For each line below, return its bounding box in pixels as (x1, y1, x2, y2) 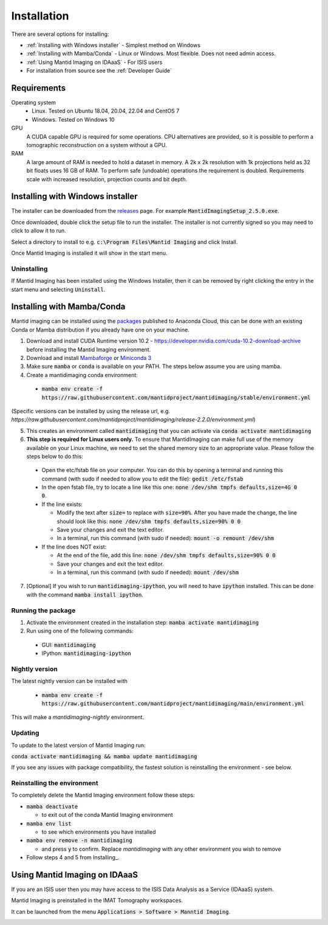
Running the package (11, 606, 76, 614)
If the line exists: (41, 501, 83, 508)
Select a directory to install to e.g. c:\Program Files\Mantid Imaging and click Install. (11, 238, 238, 246)
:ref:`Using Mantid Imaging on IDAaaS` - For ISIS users (26, 58, 163, 66)
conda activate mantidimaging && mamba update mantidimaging (11, 753, 197, 760)
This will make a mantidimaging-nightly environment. (11, 713, 145, 721)
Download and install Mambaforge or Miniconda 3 (26, 355, 152, 361)
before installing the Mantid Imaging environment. (26, 345, 151, 353)
